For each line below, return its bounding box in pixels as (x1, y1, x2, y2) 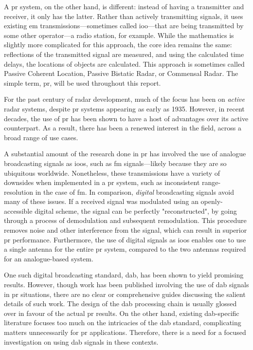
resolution (4, 186, 34, 197)
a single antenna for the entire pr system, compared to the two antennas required (4, 244, 246, 254)
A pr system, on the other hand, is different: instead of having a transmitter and (4, 1, 244, 11)
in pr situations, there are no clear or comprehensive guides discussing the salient (4, 289, 246, 299)
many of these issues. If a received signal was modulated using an (4, 196, 199, 206)
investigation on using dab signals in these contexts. (4, 336, 159, 347)
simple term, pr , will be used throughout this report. (4, 77, 161, 88)
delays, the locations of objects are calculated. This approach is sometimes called (4, 58, 245, 69)
